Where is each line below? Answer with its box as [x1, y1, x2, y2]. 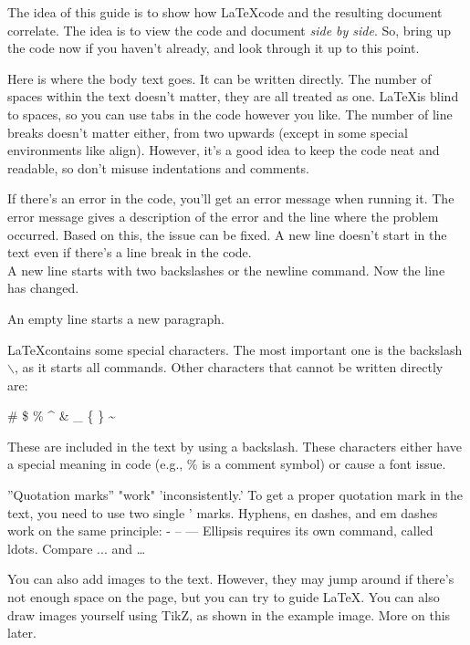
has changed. [7, 278, 79, 297]
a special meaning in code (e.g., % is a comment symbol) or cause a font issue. [7, 454, 446, 473]
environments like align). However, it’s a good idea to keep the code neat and [7, 140, 440, 160]
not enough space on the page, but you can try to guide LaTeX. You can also [7, 588, 440, 607]
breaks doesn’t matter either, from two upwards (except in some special [7, 122, 408, 141]
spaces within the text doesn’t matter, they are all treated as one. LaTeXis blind [7, 87, 459, 106]
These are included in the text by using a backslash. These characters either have [7, 436, 462, 455]
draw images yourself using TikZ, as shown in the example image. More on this [7, 605, 451, 624]
